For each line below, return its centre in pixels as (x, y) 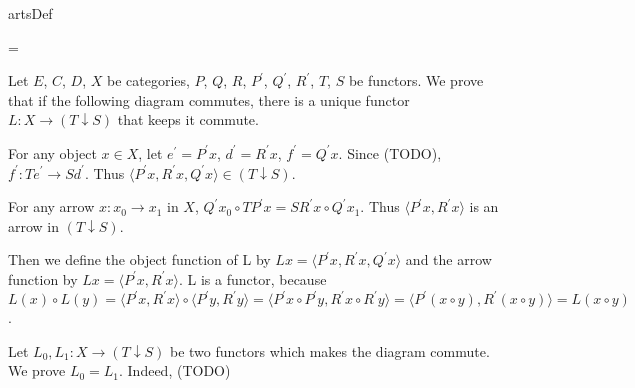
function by (43, 278)
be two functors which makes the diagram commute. (329, 350)
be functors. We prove (416, 80)
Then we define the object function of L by (139, 259)
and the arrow (448, 259)
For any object (52, 152)
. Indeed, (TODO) (175, 370)
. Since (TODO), (390, 152)
